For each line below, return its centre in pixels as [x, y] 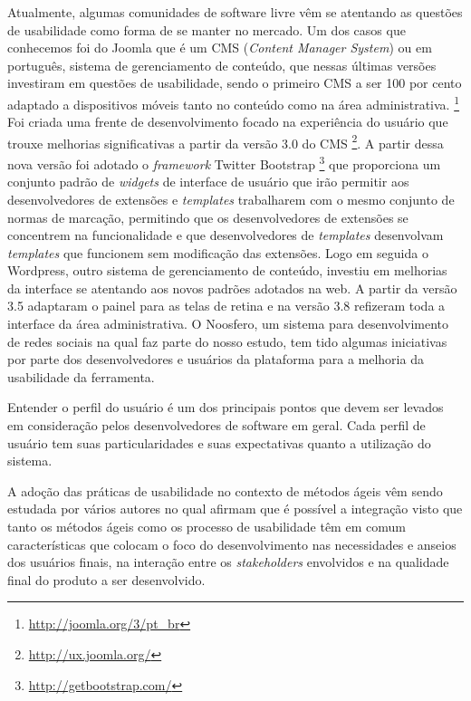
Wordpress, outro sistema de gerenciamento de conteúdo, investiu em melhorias [227, 270]
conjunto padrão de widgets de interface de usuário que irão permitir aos [208, 182]
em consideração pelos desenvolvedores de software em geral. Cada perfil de [216, 425]
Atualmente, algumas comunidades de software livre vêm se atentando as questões [235, 12]
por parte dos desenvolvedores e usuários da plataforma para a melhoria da [216, 359]
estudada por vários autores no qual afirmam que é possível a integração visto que [235, 509]
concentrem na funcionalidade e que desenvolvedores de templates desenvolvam [226, 235]
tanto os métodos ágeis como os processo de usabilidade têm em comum [207, 526]
